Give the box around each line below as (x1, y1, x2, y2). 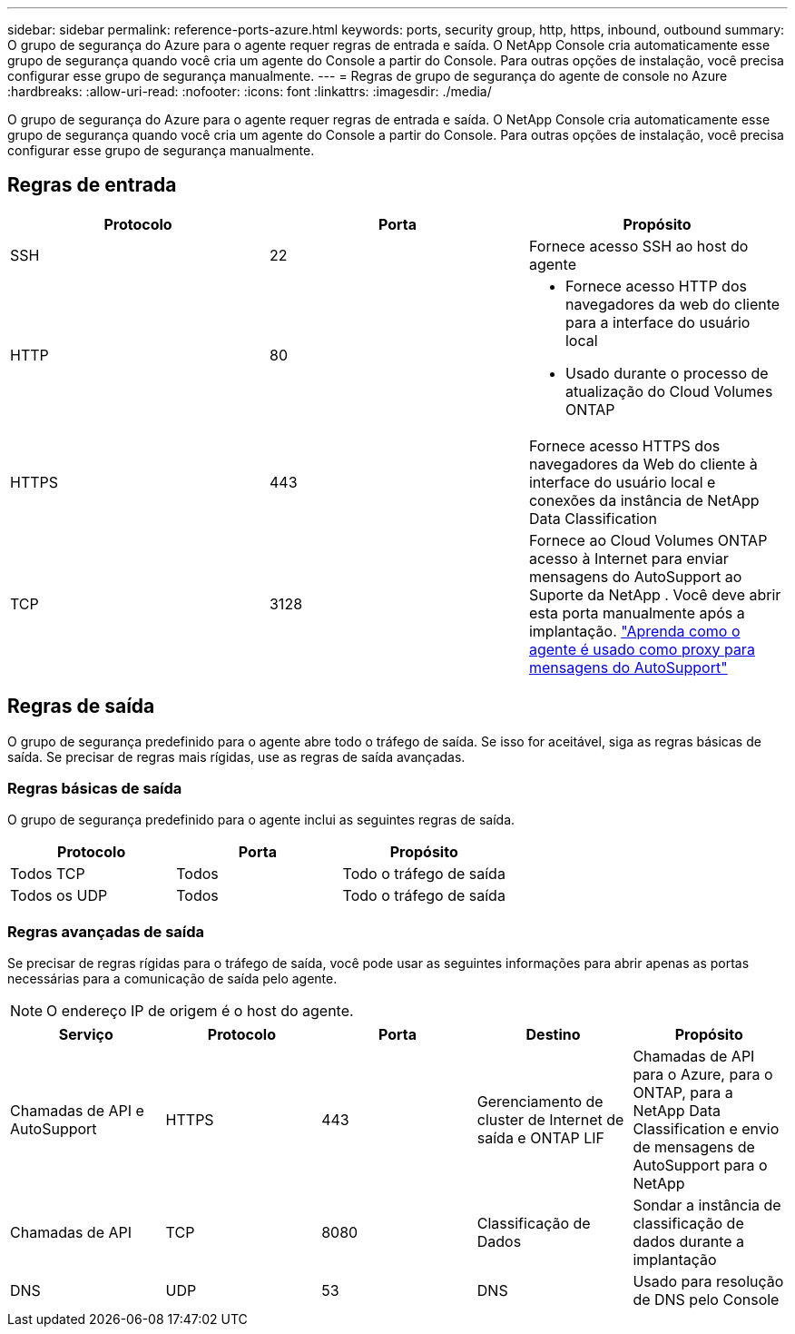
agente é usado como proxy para (528, 639, 755, 658)
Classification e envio (633, 1120, 780, 1139)
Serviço (58, 1025, 113, 1044)
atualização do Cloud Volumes (564, 381, 773, 400)
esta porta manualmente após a (528, 603, 745, 622)
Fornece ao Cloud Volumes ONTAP (528, 530, 768, 549)
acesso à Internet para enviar (528, 548, 729, 568)
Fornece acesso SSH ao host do (528, 236, 749, 255)
